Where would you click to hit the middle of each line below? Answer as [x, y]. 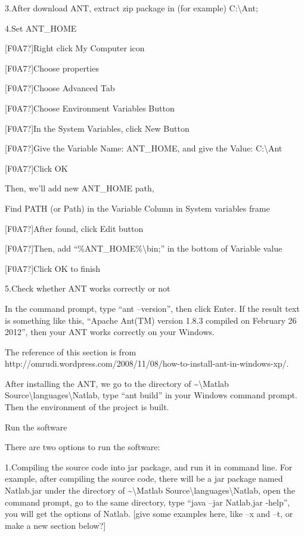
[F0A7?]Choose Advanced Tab [60, 88]
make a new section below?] [55, 525]
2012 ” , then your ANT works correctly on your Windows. [110, 332]
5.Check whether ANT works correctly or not [88, 288]
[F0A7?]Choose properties [52, 68]
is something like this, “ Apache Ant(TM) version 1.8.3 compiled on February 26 [151, 320]
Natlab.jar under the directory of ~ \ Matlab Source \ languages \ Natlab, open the [150, 490]
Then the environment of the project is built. [87, 407]
